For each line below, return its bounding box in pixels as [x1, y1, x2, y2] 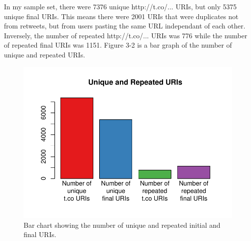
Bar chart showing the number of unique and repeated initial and [24, 219, 221, 230]
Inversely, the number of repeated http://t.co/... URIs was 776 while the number [4, 30, 248, 40]
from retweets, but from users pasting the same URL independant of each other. [4, 21, 246, 31]
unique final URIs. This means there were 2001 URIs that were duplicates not [4, 11, 239, 21]
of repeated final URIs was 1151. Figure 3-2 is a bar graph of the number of [4, 40, 232, 50]
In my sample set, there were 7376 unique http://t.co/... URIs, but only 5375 [4, 1, 237, 11]
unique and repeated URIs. [4, 49, 85, 59]
